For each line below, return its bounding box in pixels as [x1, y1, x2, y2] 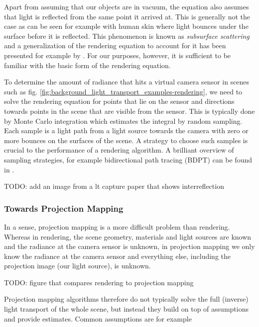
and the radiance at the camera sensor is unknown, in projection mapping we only [4, 241, 255, 251]
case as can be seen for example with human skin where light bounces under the [4, 21, 249, 31]
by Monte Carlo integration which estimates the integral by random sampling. [4, 115, 243, 126]
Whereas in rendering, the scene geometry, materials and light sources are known [4, 231, 252, 242]
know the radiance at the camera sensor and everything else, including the [4, 250, 231, 261]
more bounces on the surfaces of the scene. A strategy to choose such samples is [4, 135, 248, 145]
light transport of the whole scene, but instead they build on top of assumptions [4, 304, 249, 314]
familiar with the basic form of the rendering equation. [4, 60, 171, 70]
